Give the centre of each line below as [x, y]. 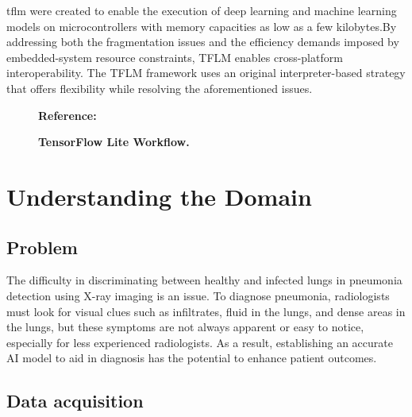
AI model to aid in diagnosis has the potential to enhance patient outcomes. [192, 358]
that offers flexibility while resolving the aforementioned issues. [160, 88]
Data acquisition [75, 401]
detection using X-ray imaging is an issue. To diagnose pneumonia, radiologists [198, 295]
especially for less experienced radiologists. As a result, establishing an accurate [200, 342]
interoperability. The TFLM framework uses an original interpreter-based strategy [206, 73]
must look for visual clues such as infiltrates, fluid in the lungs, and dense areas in [206, 311]
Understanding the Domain [159, 196]
